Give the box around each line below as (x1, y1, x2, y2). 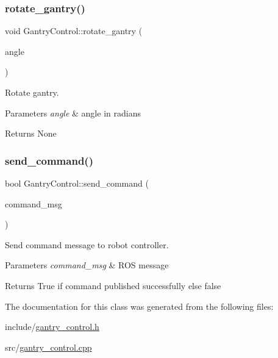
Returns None (5, 127, 57, 140)
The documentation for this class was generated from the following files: (5, 299, 274, 312)
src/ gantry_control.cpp (5, 340, 92, 353)
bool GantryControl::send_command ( (5, 177, 149, 189)
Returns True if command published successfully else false (5, 279, 221, 292)
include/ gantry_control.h (5, 320, 99, 333)
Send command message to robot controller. (5, 238, 169, 251)
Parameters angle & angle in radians (5, 106, 141, 119)
